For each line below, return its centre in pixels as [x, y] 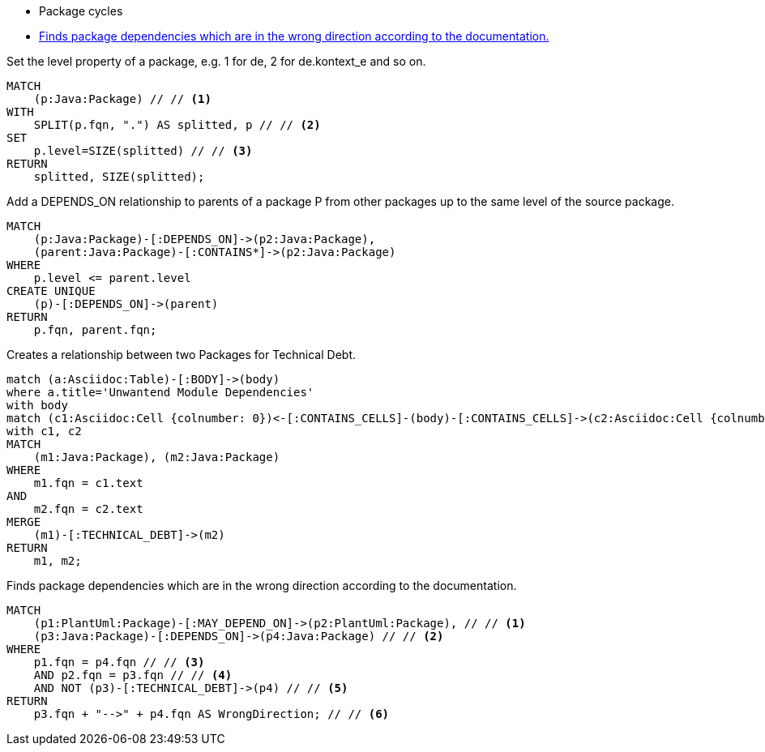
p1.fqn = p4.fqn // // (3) [119, 662]
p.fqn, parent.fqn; [95, 330]
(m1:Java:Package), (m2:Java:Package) [157, 457]
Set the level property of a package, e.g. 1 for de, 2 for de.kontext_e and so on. [216, 61]
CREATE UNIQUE [51, 291]
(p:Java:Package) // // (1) [122, 99]
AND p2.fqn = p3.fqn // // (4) [133, 675]
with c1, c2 [44, 431]
